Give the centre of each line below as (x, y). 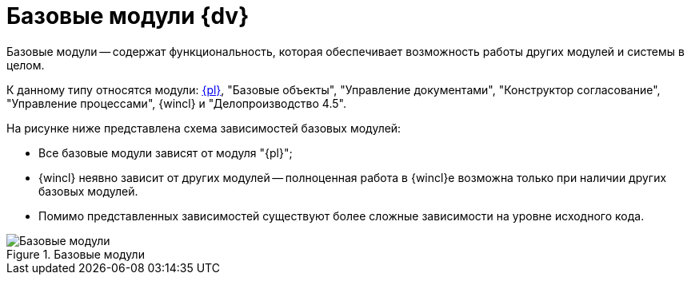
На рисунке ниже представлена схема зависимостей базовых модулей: (204, 128)
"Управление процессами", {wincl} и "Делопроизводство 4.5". (176, 103)
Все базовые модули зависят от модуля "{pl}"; (166, 152)
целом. (26, 65)
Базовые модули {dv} (128, 16)
